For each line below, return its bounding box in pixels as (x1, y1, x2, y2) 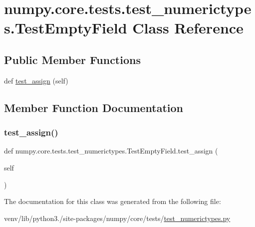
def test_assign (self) (4, 75, 68, 85)
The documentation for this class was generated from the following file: (4, 196, 221, 206)
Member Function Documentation (4, 99, 184, 115)
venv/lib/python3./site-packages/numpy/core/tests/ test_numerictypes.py (4, 212, 231, 223)
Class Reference (132, 17, 244, 38)
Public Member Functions (4, 51, 141, 67)
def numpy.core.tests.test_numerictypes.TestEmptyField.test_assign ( (4, 145, 218, 156)
